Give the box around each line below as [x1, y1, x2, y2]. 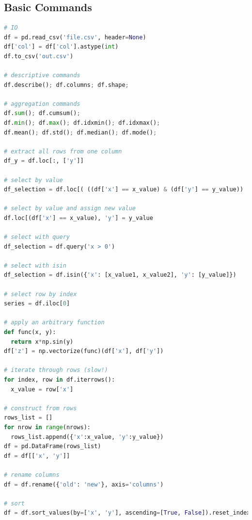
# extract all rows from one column [4, 148, 122, 155]
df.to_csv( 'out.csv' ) [4, 52, 74, 60]
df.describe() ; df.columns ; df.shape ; [4, 81, 129, 88]
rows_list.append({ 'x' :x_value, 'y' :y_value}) [11, 433, 164, 440]
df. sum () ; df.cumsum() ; [4, 110, 80, 117]
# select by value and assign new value [4, 205, 136, 212]
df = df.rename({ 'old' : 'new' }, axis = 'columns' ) [4, 481, 164, 488]
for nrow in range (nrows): [4, 423, 91, 431]
